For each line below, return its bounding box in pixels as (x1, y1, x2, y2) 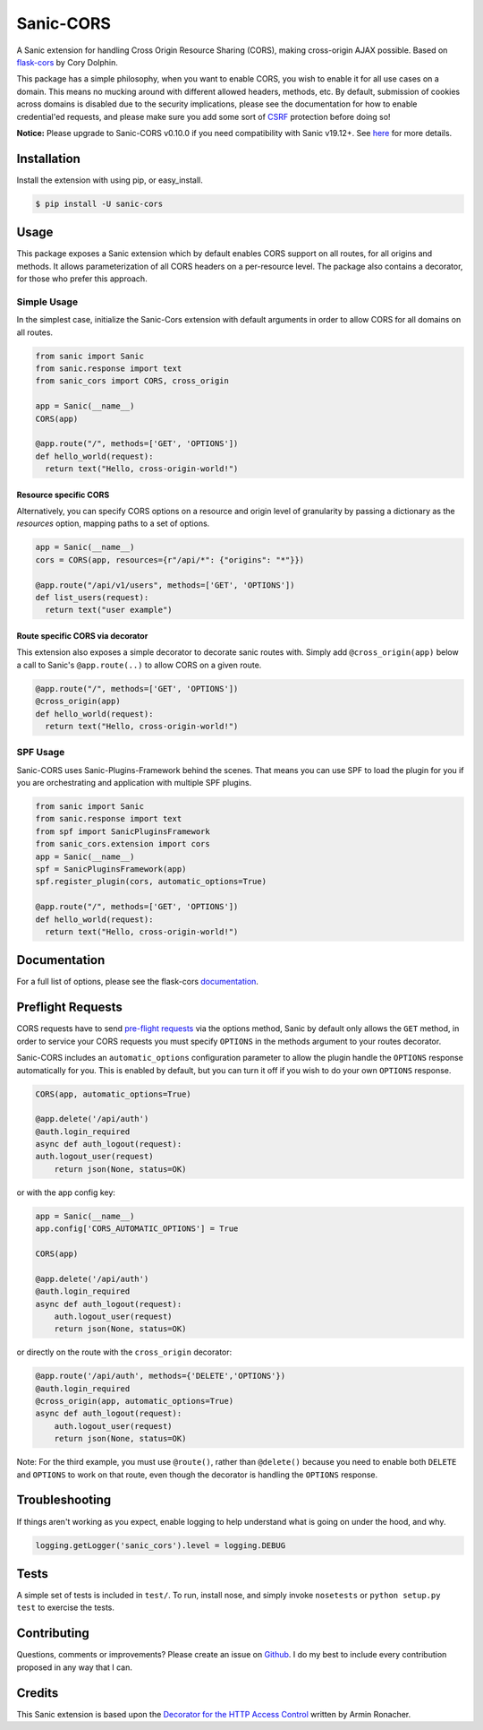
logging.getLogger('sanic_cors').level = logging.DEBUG (35, 1540, 286, 1550)
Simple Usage (16, 296, 79, 308)
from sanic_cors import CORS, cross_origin (35, 376, 230, 386)
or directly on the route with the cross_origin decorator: (16, 1347, 233, 1357)
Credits (16, 1685, 59, 1700)
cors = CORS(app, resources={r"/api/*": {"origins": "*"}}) (35, 555, 305, 564)
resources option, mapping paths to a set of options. (16, 518, 210, 529)
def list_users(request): (35, 592, 149, 603)
